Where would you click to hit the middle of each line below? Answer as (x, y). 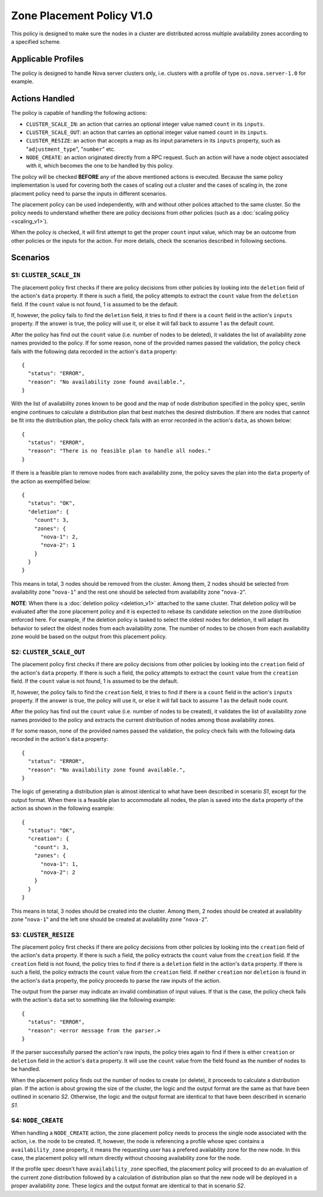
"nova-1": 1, (60, 864)
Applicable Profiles (47, 59)
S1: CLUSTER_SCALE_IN (46, 275)
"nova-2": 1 (58, 545)
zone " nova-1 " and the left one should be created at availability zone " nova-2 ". (110, 919)
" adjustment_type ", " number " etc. (71, 149)
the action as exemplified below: (51, 481)
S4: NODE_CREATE (37, 1120)
